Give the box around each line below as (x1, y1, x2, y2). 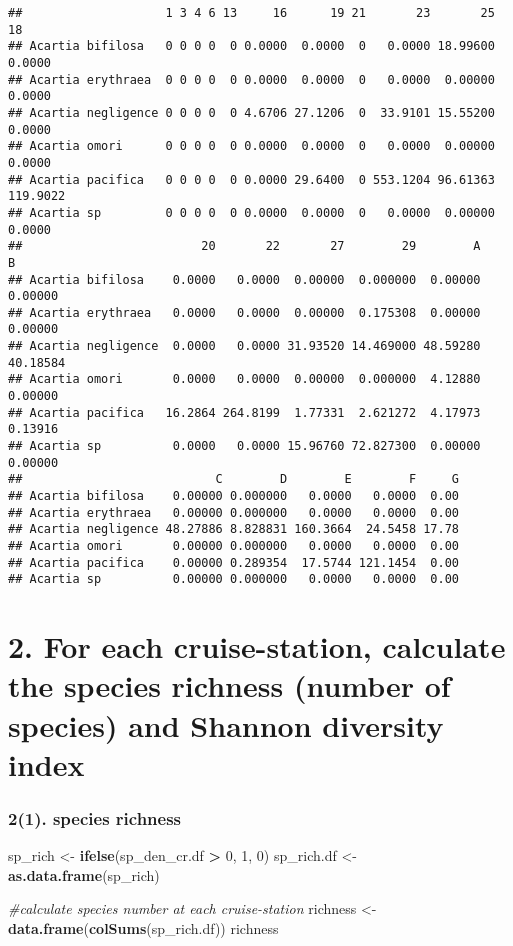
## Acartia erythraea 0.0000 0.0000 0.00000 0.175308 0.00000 (8, 305, 481, 320)
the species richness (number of (8, 665, 451, 706)
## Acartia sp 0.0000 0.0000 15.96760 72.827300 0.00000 (8, 439, 481, 454)
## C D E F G (8, 472, 460, 487)
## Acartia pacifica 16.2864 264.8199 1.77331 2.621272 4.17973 (8, 405, 481, 420)
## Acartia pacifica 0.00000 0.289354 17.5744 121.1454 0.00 (8, 555, 460, 570)
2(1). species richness (8, 805, 182, 830)
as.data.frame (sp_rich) (8, 864, 160, 885)
